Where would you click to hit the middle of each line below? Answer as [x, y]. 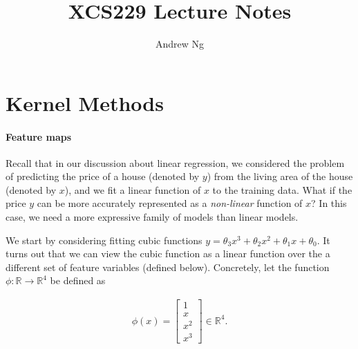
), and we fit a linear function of [133, 189]
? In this [329, 203]
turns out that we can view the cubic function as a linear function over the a [168, 253]
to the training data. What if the [282, 189]
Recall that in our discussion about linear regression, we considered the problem [175, 162]
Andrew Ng [180, 44]
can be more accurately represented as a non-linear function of [170, 203]
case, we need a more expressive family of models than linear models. [152, 217]
